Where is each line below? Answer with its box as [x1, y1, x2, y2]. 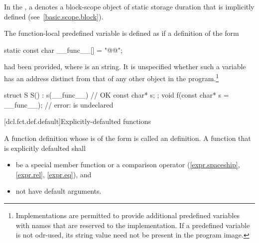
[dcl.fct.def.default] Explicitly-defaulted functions [4, 116, 151, 126]
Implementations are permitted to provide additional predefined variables [15, 210, 240, 220]
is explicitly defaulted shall [4, 142, 86, 153]
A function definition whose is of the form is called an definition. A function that [4, 133, 251, 143]
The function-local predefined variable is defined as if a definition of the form [4, 28, 239, 38]
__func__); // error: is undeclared [4, 99, 114, 110]
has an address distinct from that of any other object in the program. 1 [4, 71, 219, 83]
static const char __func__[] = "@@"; [4, 44, 123, 55]
